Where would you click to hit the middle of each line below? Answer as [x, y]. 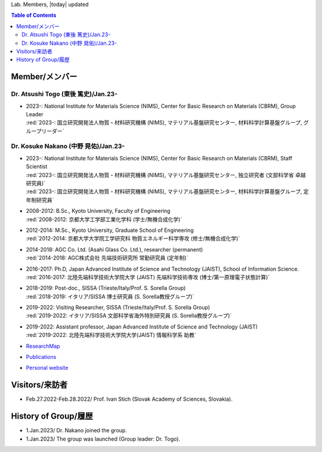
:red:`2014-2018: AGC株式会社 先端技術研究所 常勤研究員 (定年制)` [107, 258]
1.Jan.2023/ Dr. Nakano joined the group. [77, 431]
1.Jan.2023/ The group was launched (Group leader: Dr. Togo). [103, 439]
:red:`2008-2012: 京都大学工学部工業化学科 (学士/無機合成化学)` [104, 219]
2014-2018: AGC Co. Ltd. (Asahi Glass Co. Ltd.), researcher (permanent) [114, 249]
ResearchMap [43, 346]
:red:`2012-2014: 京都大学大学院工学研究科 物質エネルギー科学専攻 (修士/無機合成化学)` [133, 239]
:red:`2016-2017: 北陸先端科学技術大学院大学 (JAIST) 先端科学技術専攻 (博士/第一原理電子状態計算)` [148, 277]
